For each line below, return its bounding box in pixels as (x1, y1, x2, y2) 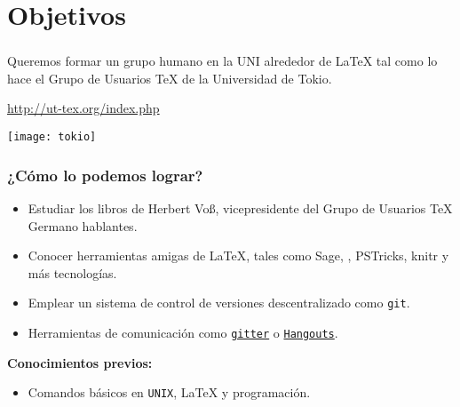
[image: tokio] (7, 131, 97, 144)
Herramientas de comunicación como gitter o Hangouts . (28, 323, 338, 341)
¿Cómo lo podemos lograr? (7, 164, 203, 186)
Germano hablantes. (28, 216, 138, 235)
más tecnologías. (28, 263, 117, 282)
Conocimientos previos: (7, 353, 153, 371)
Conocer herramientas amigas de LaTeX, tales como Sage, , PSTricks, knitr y (28, 246, 449, 265)
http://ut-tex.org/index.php (7, 99, 160, 117)
